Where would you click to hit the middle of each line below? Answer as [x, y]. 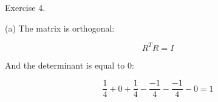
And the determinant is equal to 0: [70, 65]
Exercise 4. [25, 7]
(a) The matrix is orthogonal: [60, 28]
